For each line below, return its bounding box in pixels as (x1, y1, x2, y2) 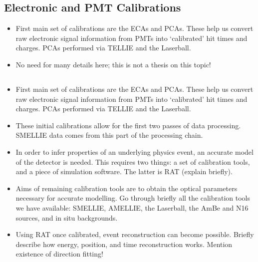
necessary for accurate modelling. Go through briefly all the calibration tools (15, 193, 251, 203)
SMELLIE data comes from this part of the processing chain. (15, 130, 203, 140)
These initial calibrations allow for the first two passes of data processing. (15, 120, 241, 130)
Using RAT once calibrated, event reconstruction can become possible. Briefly (15, 229, 254, 240)
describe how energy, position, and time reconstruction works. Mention (15, 239, 233, 249)
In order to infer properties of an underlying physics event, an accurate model (15, 146, 254, 157)
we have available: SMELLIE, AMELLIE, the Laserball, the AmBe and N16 (15, 202, 249, 213)
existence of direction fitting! (15, 249, 103, 259)
